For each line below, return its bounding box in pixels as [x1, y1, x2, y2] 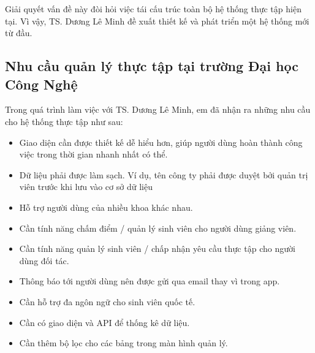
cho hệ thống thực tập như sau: [5, 115, 123, 127]
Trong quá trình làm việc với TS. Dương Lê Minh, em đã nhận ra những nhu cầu [5, 103, 311, 116]
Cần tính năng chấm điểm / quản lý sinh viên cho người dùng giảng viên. [19, 221, 297, 234]
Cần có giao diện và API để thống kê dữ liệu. [19, 316, 190, 328]
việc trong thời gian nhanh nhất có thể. [19, 148, 168, 161]
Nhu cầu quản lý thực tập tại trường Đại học [5, 56, 298, 75]
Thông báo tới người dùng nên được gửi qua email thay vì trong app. [19, 275, 280, 287]
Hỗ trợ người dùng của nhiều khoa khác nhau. [19, 200, 193, 213]
